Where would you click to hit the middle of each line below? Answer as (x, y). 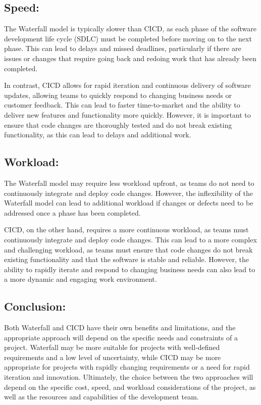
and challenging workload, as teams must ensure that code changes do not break (128, 249)
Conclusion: (35, 306)
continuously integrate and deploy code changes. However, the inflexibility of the (128, 193)
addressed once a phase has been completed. (72, 212)
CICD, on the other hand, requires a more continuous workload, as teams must (126, 230)
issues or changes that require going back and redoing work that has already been (130, 58)
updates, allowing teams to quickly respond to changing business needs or (118, 95)
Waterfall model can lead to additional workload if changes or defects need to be (129, 203)
